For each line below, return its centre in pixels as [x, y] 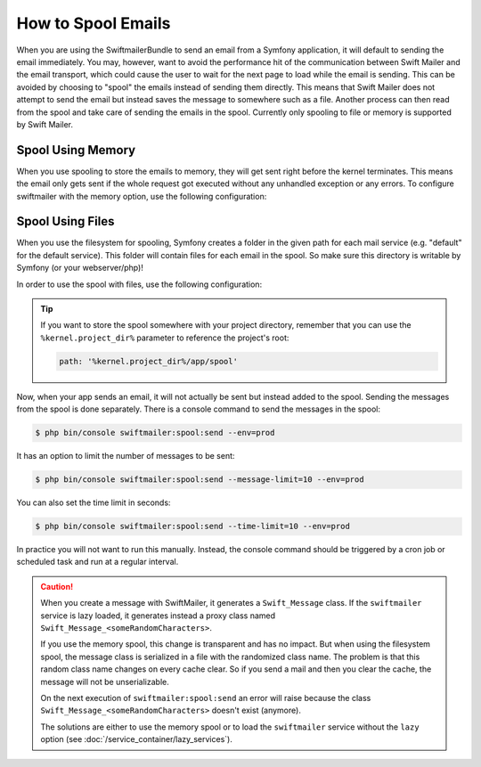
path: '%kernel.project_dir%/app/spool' [148, 361]
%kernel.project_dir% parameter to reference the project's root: [165, 338]
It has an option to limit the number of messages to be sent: [126, 456]
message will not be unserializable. [105, 681]
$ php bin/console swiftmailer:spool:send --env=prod [155, 433]
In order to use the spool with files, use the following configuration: [139, 284]
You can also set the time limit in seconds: [94, 502]
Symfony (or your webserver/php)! [80, 268]
